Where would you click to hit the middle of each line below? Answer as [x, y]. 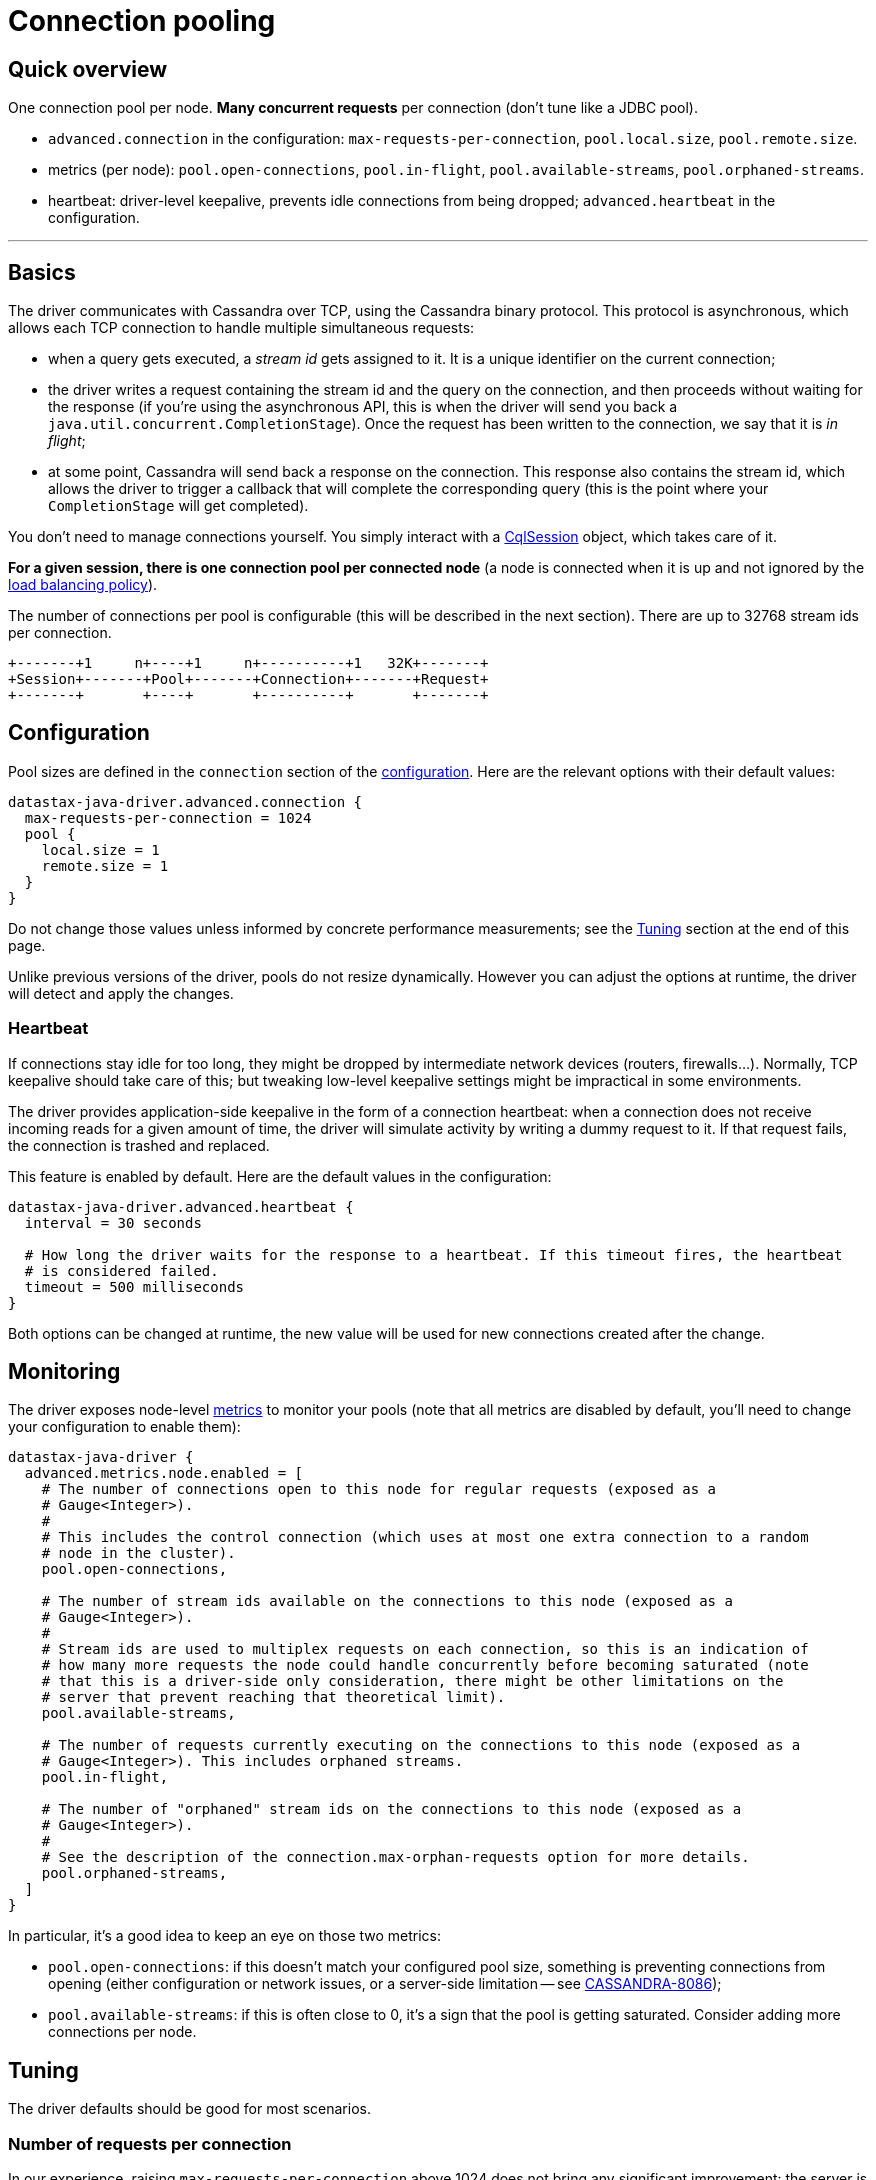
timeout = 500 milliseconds [134, 1286]
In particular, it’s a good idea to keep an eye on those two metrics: [225, 1936]
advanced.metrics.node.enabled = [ [164, 1473]
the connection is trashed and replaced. [139, 1145]
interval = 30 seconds [113, 1222]
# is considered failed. [121, 1270]
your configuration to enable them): [124, 1427]
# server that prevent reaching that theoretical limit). [273, 1697]
